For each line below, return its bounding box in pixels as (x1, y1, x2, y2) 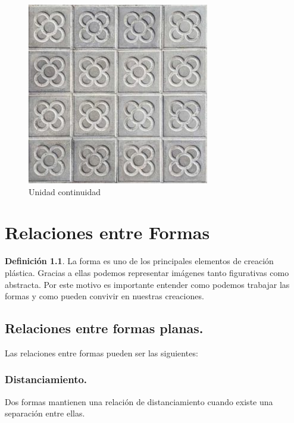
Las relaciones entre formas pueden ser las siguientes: (5, 346, 198, 359)
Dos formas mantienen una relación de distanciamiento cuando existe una (5, 395, 273, 408)
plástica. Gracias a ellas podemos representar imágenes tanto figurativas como (5, 266, 289, 278)
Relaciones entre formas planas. (5, 319, 204, 337)
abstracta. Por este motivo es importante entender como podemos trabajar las (5, 278, 290, 290)
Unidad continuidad (29, 185, 101, 198)
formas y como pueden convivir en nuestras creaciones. (5, 290, 204, 302)
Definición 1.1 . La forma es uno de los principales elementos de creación (5, 255, 274, 267)
